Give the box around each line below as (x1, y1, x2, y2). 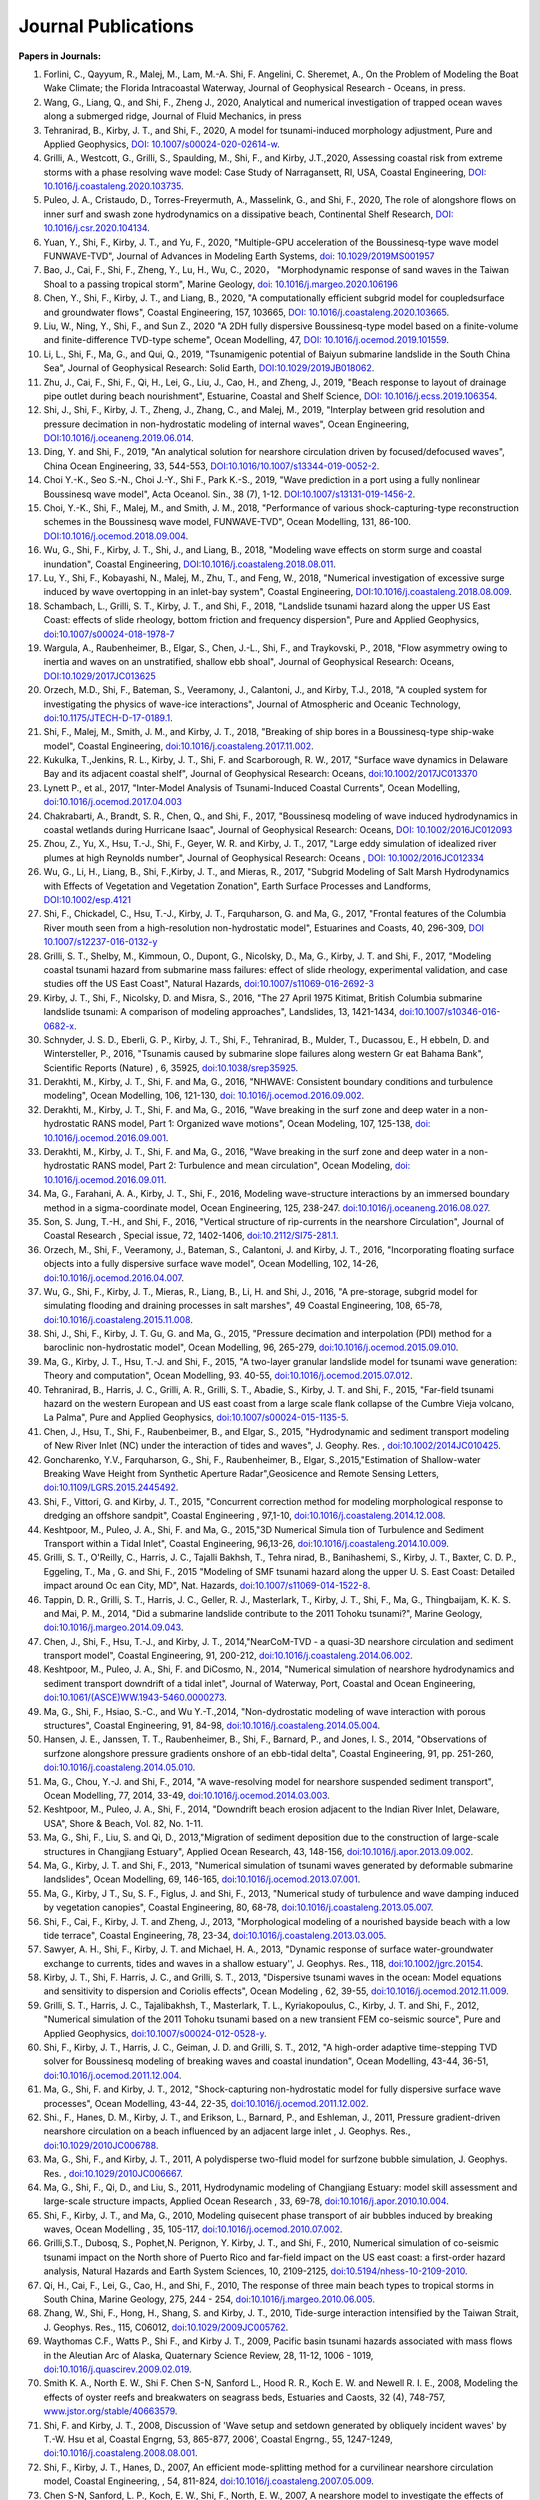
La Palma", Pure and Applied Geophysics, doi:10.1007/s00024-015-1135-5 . (43, 1411, 349, 1424)
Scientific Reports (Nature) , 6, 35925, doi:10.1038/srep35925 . (43, 1061, 299, 1074)
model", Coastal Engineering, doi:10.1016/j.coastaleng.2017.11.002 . (43, 740, 314, 752)
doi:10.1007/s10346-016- (398, 1006, 501, 1018)
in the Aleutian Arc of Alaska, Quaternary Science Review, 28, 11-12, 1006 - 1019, (43, 2349, 374, 2361)
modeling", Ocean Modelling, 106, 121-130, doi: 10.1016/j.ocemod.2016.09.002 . (43, 1090, 365, 1102)
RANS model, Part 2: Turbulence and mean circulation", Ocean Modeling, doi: (91, 1160, 411, 1172)
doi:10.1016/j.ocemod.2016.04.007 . (43, 1271, 185, 1284)
